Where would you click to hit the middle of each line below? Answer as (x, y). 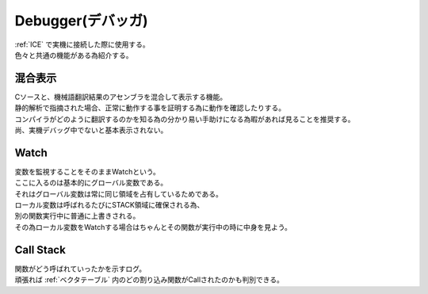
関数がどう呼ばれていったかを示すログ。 (80, 269)
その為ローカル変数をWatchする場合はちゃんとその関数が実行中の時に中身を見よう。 (153, 227)
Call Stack (40, 250)
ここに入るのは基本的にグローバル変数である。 (91, 183)
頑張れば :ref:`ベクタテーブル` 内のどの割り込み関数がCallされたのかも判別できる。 (149, 280)
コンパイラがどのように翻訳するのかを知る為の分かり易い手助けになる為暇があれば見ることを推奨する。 (185, 119)
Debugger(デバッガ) (81, 21)
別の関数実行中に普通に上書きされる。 (77, 216)
